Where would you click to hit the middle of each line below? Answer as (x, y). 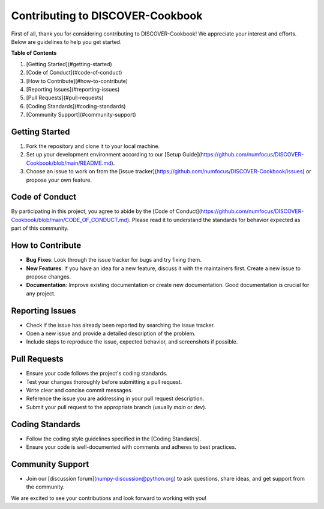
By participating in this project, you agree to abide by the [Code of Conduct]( (106, 211)
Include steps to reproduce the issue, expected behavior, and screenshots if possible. (132, 342)
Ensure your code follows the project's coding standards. (97, 374)
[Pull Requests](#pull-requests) (65, 98)
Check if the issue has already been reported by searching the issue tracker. (121, 325)
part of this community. (40, 228)
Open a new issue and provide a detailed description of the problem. (111, 333)
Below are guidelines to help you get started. (66, 42)
